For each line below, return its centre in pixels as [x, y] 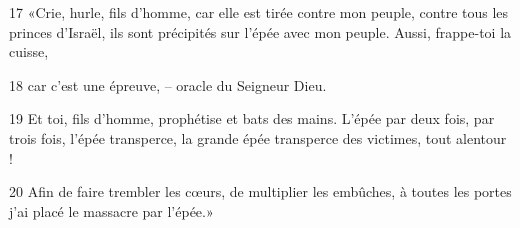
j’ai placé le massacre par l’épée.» [111, 210]
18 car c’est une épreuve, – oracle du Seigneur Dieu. [168, 84]
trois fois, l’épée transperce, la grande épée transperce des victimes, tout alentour [258, 137]
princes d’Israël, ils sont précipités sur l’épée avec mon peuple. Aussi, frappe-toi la [260, 31]
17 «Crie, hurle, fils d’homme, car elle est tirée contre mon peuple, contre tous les [259, 12]
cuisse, [29, 51]
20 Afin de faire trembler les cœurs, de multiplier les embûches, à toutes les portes [260, 191]
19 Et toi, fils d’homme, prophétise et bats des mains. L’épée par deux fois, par [252, 118]
